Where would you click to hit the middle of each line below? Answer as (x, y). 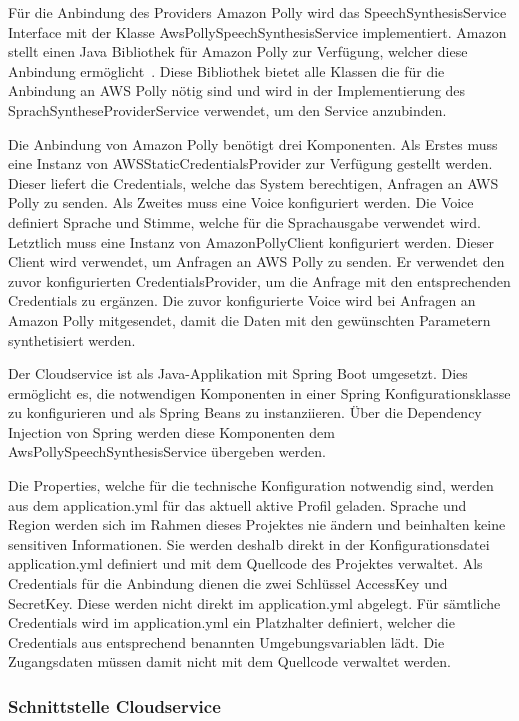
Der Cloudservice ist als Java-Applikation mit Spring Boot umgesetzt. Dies (238, 373)
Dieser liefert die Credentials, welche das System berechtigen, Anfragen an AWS (253, 182)
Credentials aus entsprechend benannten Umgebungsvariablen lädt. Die (226, 641)
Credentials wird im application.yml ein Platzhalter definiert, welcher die (231, 622)
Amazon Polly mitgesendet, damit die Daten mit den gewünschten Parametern (249, 319)
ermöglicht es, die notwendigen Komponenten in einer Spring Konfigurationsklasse (259, 392)
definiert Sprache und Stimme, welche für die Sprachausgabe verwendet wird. (244, 221)
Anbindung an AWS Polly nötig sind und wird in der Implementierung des (237, 90)
